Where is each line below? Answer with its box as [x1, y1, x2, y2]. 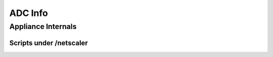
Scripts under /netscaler [9, 38, 88, 47]
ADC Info [9, 7, 48, 18]
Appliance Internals [9, 22, 77, 31]
